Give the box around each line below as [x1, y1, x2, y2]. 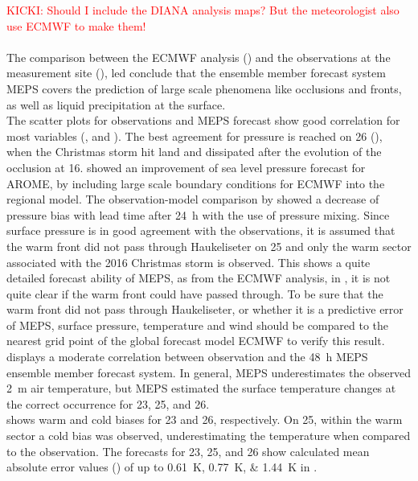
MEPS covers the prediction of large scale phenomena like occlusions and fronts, [6, 80, 402, 97]
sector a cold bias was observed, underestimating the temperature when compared [6, 427, 411, 444]
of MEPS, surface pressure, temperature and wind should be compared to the [6, 316, 389, 333]
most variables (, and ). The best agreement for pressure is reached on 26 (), [6, 127, 383, 144]
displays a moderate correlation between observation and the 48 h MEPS [6, 348, 368, 365]
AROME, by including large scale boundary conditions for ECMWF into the [6, 175, 385, 191]
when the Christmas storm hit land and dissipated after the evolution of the [6, 143, 382, 160]
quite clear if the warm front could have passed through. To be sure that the [6, 285, 383, 302]
